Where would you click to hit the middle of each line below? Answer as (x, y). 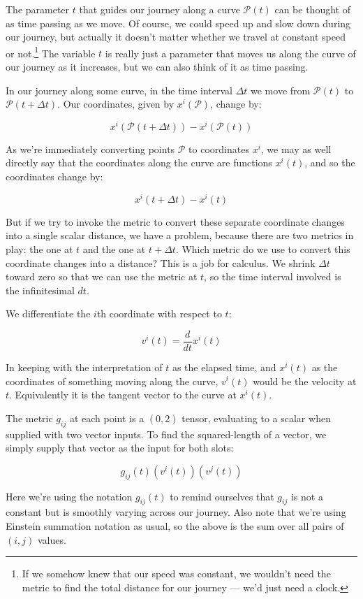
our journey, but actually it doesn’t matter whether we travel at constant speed (176, 37)
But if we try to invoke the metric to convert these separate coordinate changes (175, 221)
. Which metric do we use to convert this (263, 248)
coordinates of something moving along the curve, (112, 381)
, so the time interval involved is (273, 276)
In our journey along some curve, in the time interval (119, 90)
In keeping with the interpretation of (84, 367)
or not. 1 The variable (51, 52)
